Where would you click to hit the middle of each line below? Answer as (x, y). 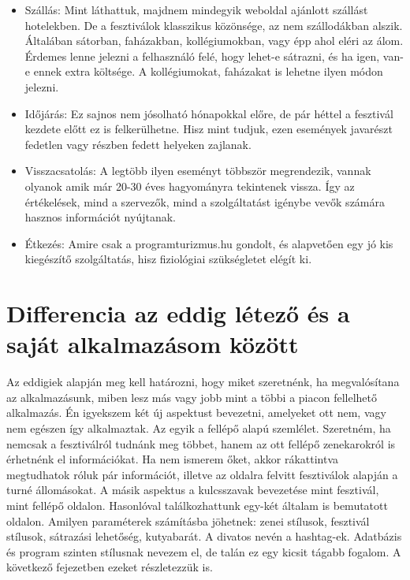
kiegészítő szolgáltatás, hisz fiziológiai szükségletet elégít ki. (168, 259)
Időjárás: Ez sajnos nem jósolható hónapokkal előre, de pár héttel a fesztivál (209, 113)
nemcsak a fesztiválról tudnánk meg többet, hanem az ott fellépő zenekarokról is (201, 443)
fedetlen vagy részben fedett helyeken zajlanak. (138, 144)
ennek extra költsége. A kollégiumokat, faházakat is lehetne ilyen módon (208, 71)
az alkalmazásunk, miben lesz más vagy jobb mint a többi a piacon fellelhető (192, 397)
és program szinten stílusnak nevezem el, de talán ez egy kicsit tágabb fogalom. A (204, 551)
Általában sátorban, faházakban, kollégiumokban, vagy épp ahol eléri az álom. (214, 41)
